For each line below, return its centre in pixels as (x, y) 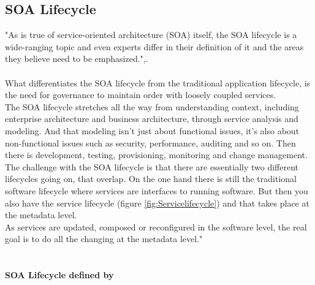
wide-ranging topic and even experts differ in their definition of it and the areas (154, 46)
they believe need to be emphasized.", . (77, 59)
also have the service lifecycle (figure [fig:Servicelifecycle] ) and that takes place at (157, 203)
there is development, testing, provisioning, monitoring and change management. (156, 155)
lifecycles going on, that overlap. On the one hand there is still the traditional (151, 179)
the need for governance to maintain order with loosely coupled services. (141, 95)
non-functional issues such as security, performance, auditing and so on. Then (150, 142)
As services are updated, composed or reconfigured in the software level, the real (156, 226)
